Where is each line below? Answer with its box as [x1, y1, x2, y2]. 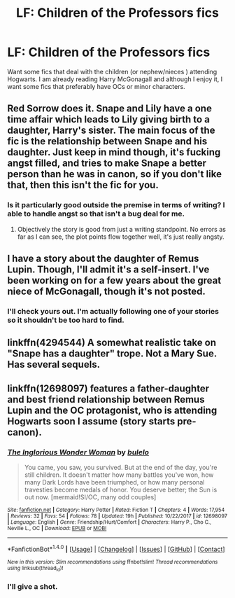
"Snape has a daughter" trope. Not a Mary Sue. [7, 348, 217, 360]
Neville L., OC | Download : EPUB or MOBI [7, 525, 107, 532]
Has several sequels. [7, 359, 100, 370]
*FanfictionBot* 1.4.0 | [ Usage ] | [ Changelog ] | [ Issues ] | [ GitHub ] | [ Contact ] [7, 544, 225, 553]
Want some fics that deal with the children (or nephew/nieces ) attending [7, 67, 218, 76]
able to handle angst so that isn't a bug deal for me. [7, 209, 185, 218]
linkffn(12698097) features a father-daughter [7, 382, 210, 394]
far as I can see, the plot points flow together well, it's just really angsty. [17, 232, 225, 241]
